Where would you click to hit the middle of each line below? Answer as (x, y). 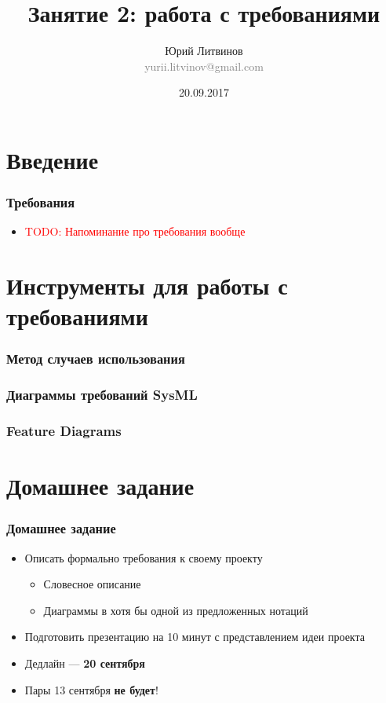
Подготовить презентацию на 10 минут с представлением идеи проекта (195, 637)
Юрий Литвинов (204, 51)
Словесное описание (92, 584)
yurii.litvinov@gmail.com (204, 66)
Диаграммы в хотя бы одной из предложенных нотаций (176, 610)
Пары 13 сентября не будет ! (91, 689)
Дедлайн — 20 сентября (85, 663)
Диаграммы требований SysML (102, 395)
